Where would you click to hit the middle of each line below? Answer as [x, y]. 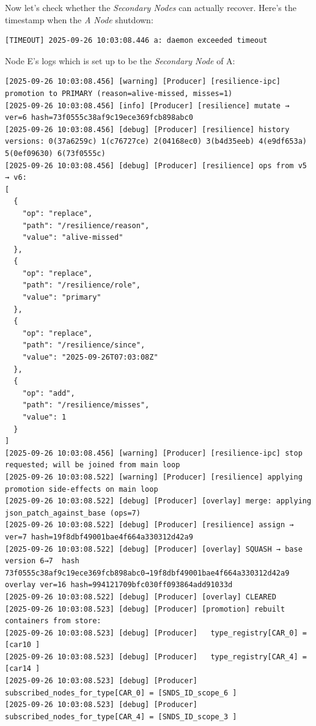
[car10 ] [23, 645]
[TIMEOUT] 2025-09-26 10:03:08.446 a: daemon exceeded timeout [136, 41]
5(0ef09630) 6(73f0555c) [55, 153]
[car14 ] [23, 669]
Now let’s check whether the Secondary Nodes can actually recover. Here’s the [151, 7]
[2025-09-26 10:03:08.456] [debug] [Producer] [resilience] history [147, 129]
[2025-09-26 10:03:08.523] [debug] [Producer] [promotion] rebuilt [145, 609]
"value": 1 [44, 417]
